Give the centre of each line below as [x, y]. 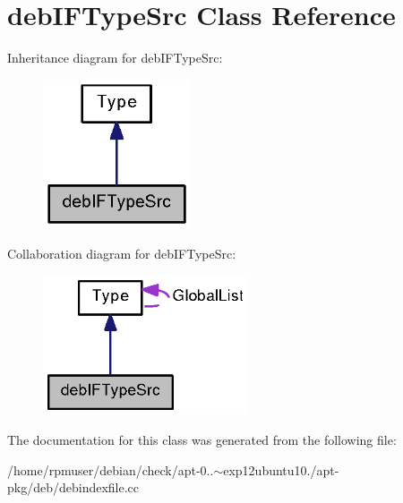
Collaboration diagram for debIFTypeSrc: [122, 253]
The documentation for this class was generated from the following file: [202, 440]
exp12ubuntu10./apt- [281, 469]
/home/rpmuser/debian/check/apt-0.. [111, 469]
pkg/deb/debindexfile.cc [73, 487]
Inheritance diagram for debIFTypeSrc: [115, 58]
